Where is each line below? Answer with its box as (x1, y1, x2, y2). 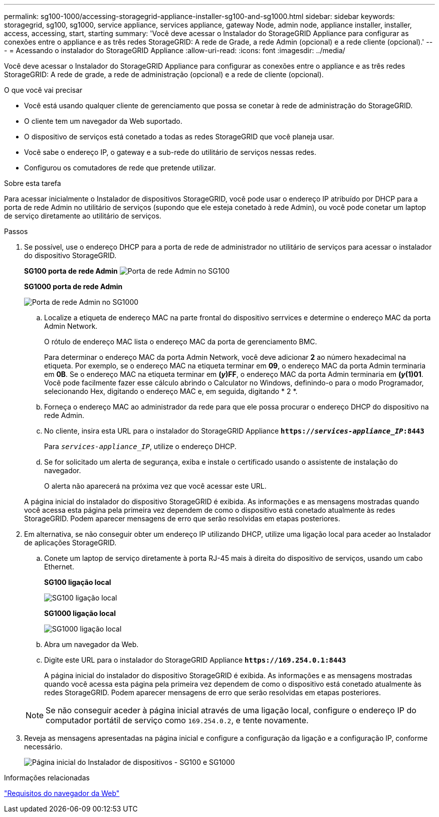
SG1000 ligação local (44, 609, 116, 618)
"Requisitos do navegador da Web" (4, 789, 120, 797)
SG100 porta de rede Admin (24, 267, 118, 275)
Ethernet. (44, 562, 74, 571)
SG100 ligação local (44, 578, 111, 586)
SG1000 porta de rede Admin (24, 282, 123, 291)
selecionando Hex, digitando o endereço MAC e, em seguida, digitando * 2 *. (44, 387, 298, 395)
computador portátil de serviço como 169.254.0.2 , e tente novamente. (46, 715, 309, 725)
